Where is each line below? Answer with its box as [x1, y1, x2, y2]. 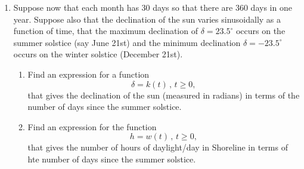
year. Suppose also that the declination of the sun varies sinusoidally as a [13, 13, 281, 25]
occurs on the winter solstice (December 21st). [13, 48, 183, 60]
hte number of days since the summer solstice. [27, 152, 196, 165]
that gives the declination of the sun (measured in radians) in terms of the [27, 88, 300, 101]
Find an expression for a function [27, 67, 150, 80]
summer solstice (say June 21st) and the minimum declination [13, 36, 241, 48]
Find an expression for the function [27, 120, 157, 133]
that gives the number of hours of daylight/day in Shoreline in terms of [27, 141, 288, 153]
